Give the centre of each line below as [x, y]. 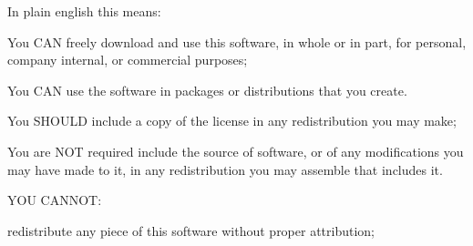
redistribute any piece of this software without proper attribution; [191, 230]
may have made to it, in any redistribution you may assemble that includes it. [225, 169]
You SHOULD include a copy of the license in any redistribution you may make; [232, 121]
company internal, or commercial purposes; [128, 60]
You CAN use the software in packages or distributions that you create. [207, 90]
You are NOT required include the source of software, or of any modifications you [236, 151]
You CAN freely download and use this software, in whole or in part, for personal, [237, 41]
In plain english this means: [84, 11]
